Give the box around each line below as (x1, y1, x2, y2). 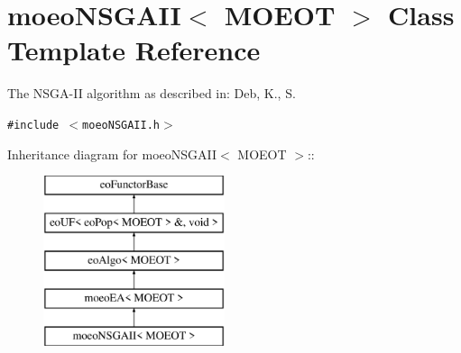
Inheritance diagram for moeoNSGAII (7, 144, 217, 163)
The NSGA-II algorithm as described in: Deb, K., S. (7, 84, 296, 103)
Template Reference (7, 32, 261, 68)
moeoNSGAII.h (82, 118, 160, 131)
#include (7, 118, 60, 131)
